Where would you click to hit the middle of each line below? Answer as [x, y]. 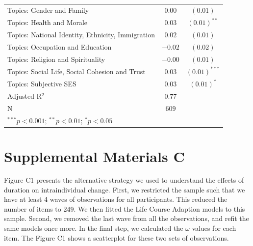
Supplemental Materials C [94, 156]
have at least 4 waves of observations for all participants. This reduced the [116, 199]
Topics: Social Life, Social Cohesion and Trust [76, 71]
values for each [214, 228]
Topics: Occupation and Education [60, 46]
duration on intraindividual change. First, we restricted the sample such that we [125, 189]
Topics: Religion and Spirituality [56, 59]
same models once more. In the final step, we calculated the [94, 228]
